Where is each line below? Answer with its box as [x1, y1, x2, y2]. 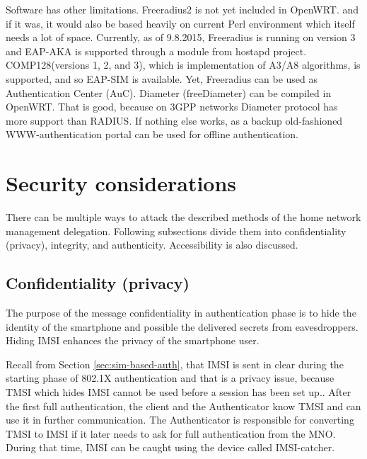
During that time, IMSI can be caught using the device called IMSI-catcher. [6, 440, 335, 455]
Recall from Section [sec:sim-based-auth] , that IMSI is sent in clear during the [6, 356, 344, 371]
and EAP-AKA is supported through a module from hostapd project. [6, 43, 307, 58]
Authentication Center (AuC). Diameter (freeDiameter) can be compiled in [6, 85, 332, 100]
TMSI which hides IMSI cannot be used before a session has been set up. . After [6, 385, 351, 399]
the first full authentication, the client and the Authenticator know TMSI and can [6, 398, 361, 413]
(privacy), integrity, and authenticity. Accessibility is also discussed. [6, 237, 298, 252]
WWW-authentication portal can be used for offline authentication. [6, 127, 298, 142]
